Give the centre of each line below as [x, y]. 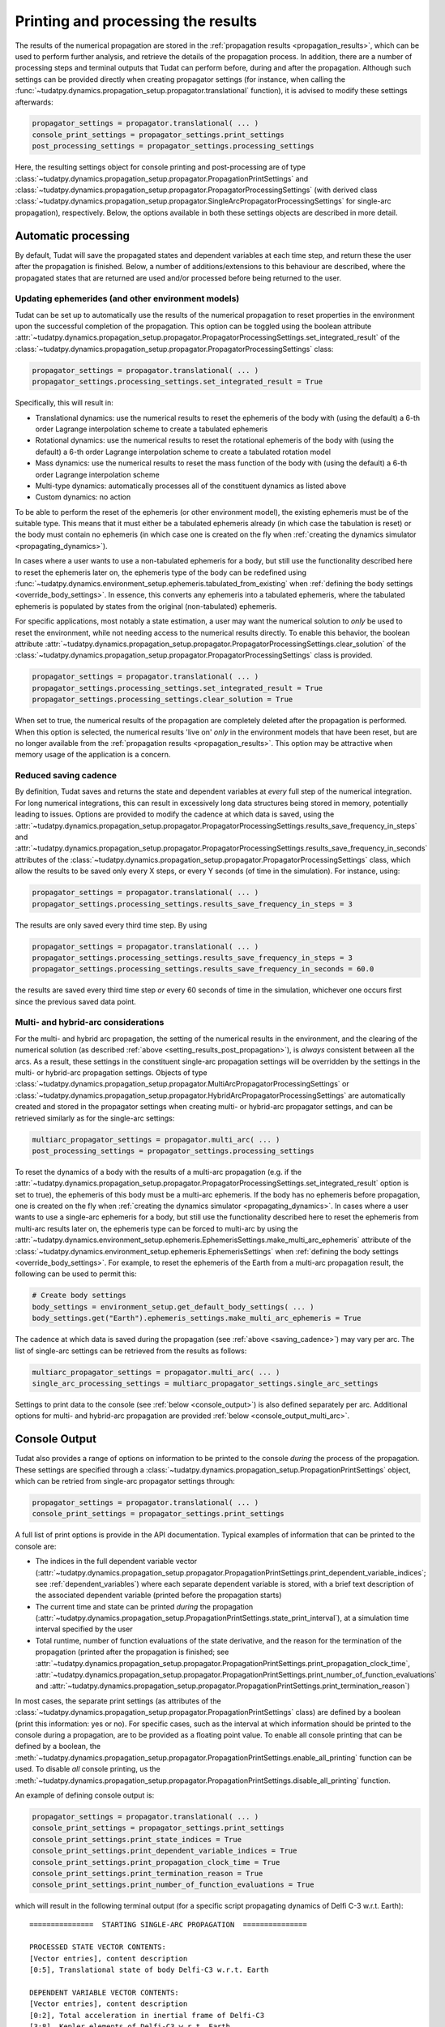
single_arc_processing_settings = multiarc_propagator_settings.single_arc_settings [205, 1383]
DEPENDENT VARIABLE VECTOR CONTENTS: [105, 1993]
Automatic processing [72, 236]
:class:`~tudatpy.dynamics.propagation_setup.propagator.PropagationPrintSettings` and [162, 178]
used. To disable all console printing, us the [88, 1769]
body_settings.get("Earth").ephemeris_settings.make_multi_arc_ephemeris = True [197, 1318]
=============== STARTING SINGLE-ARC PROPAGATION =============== [168, 1924]
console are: [36, 1546]
